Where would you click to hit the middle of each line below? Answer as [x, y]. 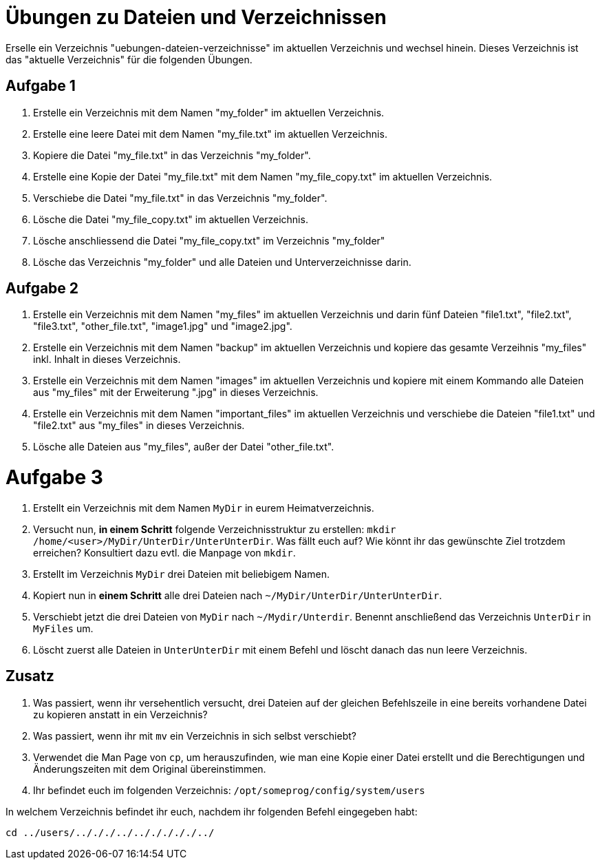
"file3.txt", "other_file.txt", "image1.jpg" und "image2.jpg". [163, 326]
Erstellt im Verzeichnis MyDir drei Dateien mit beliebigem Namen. [181, 574]
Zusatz [30, 676]
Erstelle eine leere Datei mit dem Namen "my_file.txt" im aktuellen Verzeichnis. [210, 134]
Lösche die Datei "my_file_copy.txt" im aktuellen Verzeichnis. [171, 219]
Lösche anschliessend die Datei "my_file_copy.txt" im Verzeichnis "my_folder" [209, 240]
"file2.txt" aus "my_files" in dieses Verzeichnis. [139, 426]
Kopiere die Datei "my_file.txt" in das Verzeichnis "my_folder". [172, 155]
